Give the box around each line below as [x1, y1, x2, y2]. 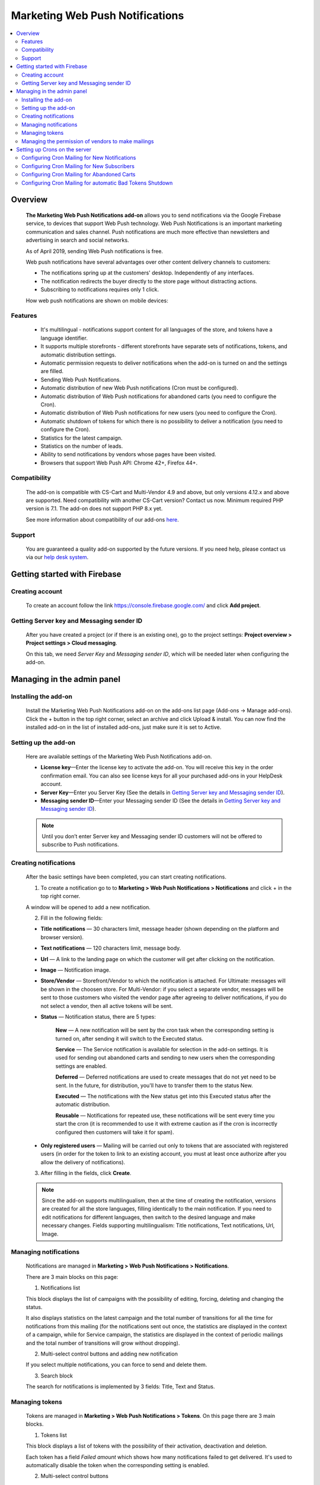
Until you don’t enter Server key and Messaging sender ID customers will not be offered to [41, 833, 263, 840]
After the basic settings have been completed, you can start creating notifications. [25, 873, 226, 880]
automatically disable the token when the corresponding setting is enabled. [25, 1462, 210, 1469]
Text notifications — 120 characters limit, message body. [40, 944, 181, 952]
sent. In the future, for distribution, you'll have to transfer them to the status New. [55, 1082, 253, 1089]
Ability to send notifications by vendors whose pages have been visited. [40, 451, 216, 458]
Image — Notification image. [40, 966, 111, 974]
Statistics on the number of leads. [40, 443, 123, 450]
